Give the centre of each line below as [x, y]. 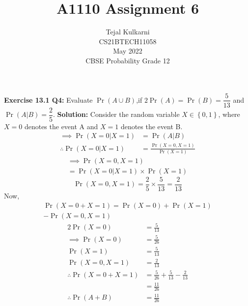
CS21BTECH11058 [128, 41]
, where [229, 114]
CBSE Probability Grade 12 [128, 60]
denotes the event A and [61, 126]
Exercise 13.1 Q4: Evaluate [48, 99]
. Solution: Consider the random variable [116, 114]
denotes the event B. [152, 126]
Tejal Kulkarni [128, 32]
